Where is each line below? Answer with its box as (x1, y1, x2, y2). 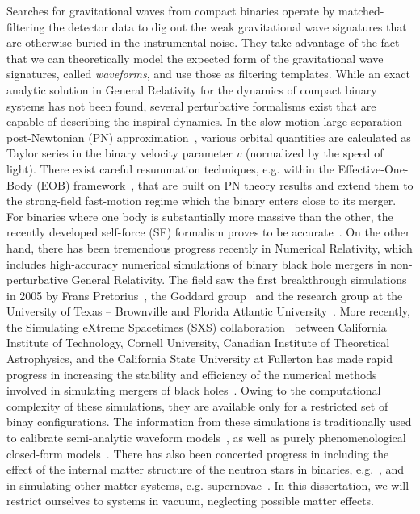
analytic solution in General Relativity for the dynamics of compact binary (6, 81, 377, 98)
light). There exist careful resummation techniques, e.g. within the (6, 160, 334, 177)
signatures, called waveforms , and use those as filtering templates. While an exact (6, 65, 410, 82)
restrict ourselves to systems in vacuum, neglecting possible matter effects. (6, 492, 374, 509)
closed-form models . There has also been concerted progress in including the (6, 445, 389, 462)
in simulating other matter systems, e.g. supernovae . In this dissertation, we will (6, 476, 409, 493)
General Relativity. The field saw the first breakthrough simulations (71, 271, 407, 288)
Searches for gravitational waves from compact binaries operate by (6, 2, 335, 19)
